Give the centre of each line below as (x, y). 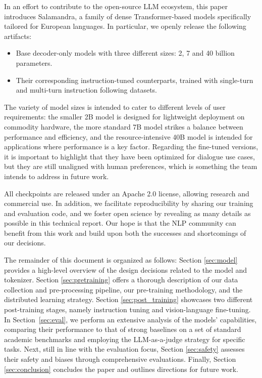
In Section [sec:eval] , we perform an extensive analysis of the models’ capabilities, (130, 319)
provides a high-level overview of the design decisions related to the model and (126, 269)
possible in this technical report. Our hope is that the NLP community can (120, 223)
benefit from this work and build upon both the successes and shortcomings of (125, 233)
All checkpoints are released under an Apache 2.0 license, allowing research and (127, 193)
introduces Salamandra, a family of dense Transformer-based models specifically (128, 16)
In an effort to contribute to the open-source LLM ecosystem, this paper (116, 6)
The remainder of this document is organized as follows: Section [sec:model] (121, 260)
